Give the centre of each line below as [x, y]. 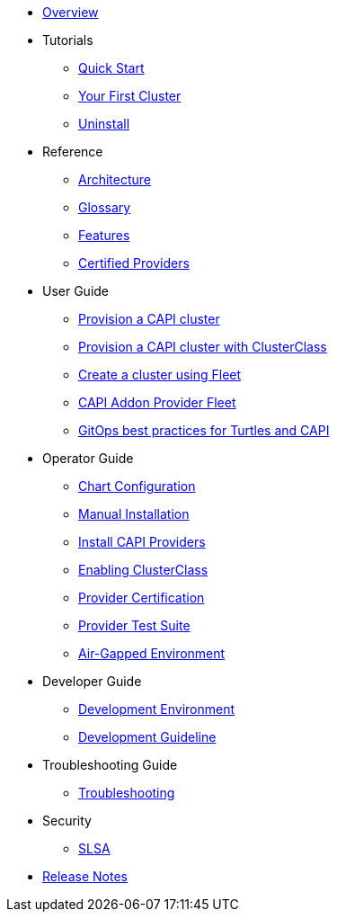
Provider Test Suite [134, 625]
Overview [71, 12]
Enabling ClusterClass [143, 570]
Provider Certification [142, 598]
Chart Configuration [137, 486]
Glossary [105, 207]
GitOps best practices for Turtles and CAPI [204, 430]
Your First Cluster [130, 96]
